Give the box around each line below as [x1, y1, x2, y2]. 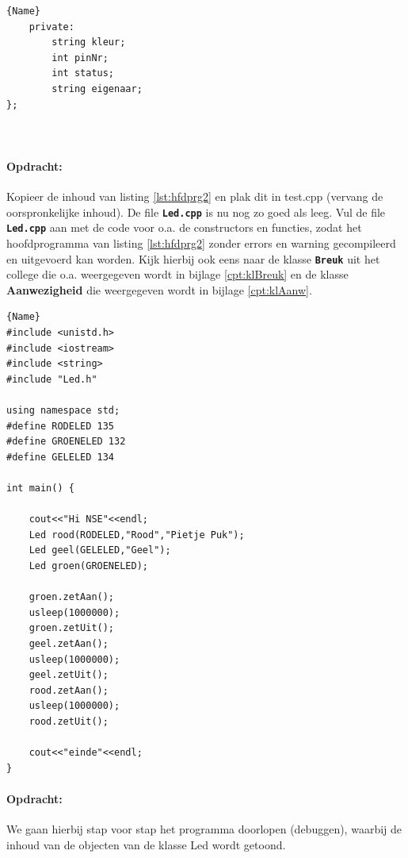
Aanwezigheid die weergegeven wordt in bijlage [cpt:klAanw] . [6, 281, 312, 298]
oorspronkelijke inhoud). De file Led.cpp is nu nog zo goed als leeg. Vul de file [6, 203, 386, 220]
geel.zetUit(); [29, 669, 109, 681]
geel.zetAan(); [29, 637, 109, 649]
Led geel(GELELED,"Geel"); [29, 544, 171, 556]
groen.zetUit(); [29, 622, 115, 634]
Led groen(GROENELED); [29, 560, 148, 571]
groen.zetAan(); [29, 591, 115, 603]
